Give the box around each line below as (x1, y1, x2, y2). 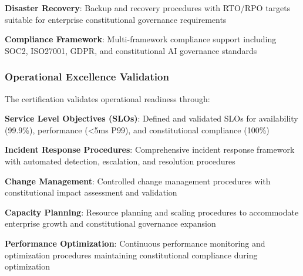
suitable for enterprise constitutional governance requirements (5, 13, 227, 25)
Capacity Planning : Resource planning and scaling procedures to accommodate (5, 206, 299, 218)
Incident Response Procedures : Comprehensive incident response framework (5, 143, 295, 156)
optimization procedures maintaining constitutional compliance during (5, 248, 258, 261)
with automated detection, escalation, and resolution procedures (5, 154, 235, 167)
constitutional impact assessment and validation (5, 186, 177, 198)
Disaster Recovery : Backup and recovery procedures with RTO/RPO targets (5, 2, 291, 14)
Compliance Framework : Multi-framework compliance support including (5, 33, 277, 45)
